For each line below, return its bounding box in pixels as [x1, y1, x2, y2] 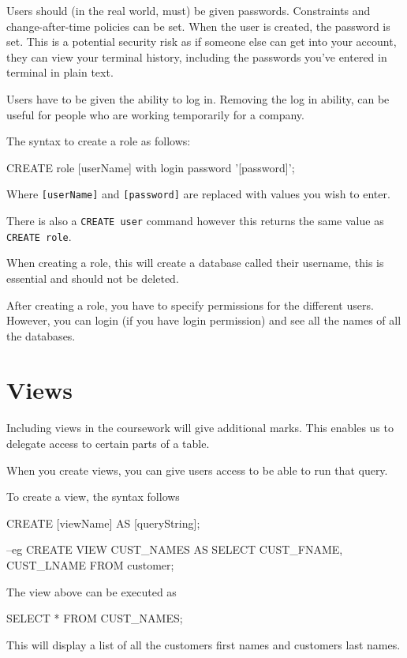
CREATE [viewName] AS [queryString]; [6, 514, 200, 531]
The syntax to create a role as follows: [6, 133, 191, 149]
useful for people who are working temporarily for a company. [6, 106, 304, 122]
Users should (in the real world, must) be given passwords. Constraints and [6, 2, 371, 18]
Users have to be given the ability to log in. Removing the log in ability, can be [6, 90, 390, 107]
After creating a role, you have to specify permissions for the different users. [6, 296, 374, 313]
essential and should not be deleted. [6, 269, 179, 286]
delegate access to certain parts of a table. [6, 435, 210, 451]
